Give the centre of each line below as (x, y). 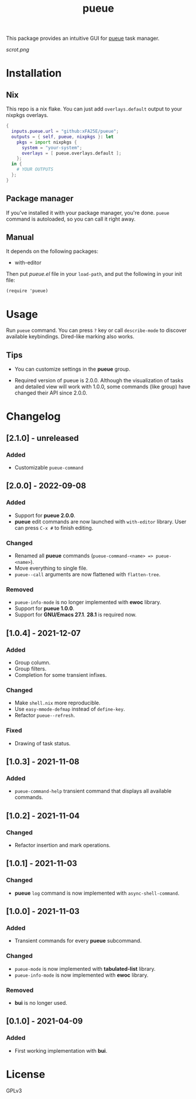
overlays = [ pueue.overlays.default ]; (71, 153)
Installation (34, 73)
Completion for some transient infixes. (61, 675)
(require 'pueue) (27, 291)
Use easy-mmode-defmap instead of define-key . (70, 709)
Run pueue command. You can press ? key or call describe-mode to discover (97, 330)
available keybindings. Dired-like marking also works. (70, 337)
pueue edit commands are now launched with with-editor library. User (100, 521)
